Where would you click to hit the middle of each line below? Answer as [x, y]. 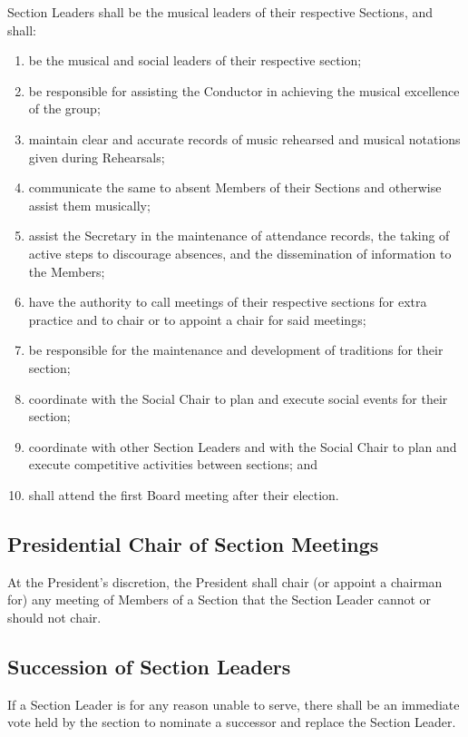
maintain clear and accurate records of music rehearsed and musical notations [244, 138]
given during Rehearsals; [97, 157]
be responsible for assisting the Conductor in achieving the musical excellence [244, 90]
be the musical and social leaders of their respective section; [195, 60]
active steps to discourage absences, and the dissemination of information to [240, 253]
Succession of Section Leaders [149, 666]
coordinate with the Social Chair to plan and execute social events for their [238, 398]
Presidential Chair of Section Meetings [193, 543]
